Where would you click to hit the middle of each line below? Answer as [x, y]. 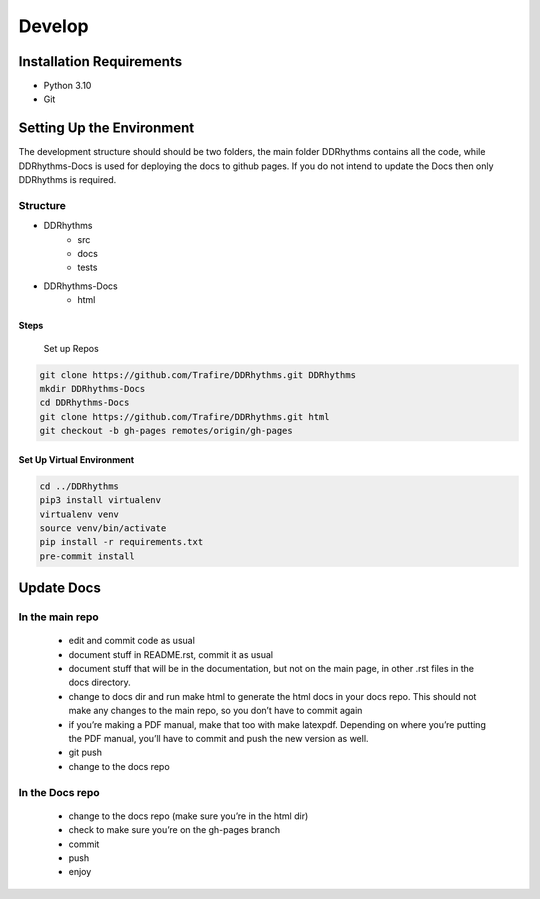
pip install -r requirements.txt [121, 542]
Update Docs [60, 588]
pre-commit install [87, 556]
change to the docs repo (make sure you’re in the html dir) [188, 816]
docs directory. [100, 682]
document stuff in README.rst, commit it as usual [171, 654]
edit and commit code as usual [131, 641]
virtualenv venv [79, 514]
